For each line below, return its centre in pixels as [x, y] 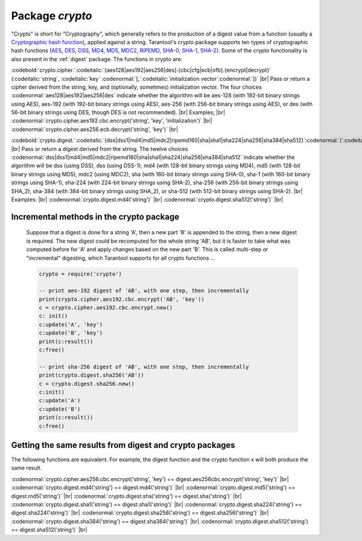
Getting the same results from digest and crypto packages [123, 445]
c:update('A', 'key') [71, 324]
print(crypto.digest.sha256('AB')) [91, 375]
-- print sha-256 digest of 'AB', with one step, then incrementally [144, 367]
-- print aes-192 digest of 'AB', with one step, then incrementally [144, 291]
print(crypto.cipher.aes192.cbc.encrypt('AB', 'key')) [122, 299]
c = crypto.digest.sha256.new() [87, 384]
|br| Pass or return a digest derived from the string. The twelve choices [100, 149]
